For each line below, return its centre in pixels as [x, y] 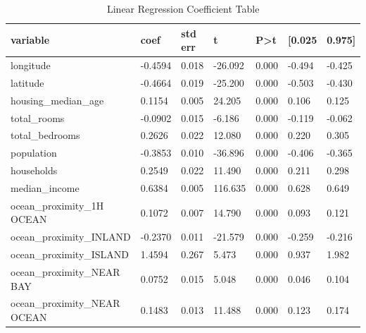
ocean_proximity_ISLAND [70, 254]
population [34, 153]
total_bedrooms [45, 135]
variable [30, 40]
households [34, 170]
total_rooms [38, 117]
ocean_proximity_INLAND [71, 237]
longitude [31, 65]
